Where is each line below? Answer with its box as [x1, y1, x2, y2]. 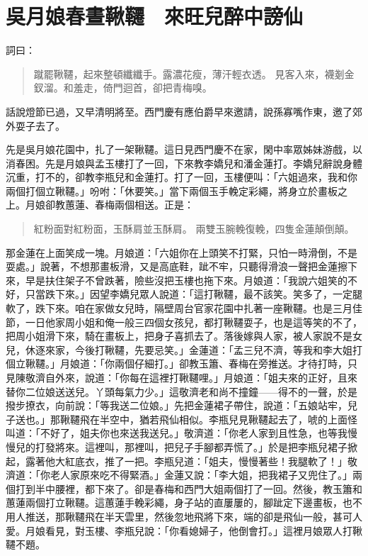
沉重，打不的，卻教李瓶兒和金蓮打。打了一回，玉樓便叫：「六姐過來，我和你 [6, 169, 357, 184]
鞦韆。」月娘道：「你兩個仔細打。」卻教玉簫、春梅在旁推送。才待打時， [25, 356, 347, 371]
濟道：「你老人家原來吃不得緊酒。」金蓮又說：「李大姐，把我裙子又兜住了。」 [6, 467, 352, 482]
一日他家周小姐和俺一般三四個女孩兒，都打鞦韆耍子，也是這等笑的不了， [25, 314, 362, 329]
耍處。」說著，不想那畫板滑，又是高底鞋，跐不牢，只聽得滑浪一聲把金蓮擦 [6, 259, 347, 274]
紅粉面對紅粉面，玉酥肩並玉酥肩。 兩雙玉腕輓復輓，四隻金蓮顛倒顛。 [33, 221, 355, 236]
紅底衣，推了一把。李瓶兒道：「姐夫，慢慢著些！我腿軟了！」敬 [64, 453, 357, 468]
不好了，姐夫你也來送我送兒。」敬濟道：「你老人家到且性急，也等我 [40, 426, 347, 440]
